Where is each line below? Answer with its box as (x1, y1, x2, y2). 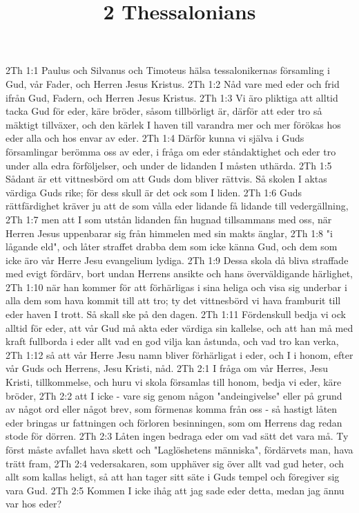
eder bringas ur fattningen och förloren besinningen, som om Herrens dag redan (6, 415, 342, 429)
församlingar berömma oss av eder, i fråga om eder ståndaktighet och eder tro (6, 144, 336, 158)
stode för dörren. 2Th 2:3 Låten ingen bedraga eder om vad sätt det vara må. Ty (6, 429, 349, 443)
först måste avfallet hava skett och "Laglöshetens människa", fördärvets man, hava (6, 442, 353, 456)
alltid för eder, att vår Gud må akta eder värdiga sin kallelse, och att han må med (6, 320, 353, 335)
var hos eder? (6, 496, 62, 511)
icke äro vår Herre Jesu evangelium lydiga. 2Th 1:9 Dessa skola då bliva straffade (6, 252, 349, 267)
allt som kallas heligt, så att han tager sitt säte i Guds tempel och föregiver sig (6, 469, 340, 484)
